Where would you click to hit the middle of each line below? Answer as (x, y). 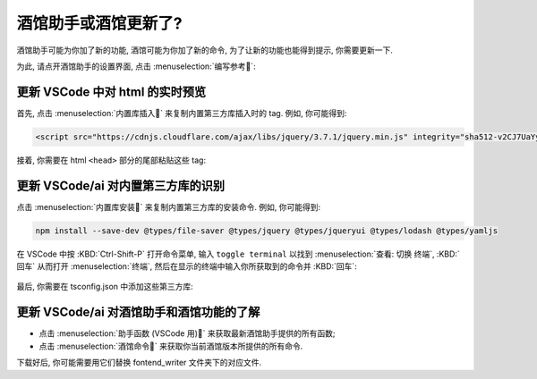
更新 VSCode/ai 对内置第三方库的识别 (121, 185)
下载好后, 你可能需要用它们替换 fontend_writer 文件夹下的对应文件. (139, 363)
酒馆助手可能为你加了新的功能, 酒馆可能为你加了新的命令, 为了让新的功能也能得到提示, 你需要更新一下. (205, 50)
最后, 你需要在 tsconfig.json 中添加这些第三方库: (105, 287)
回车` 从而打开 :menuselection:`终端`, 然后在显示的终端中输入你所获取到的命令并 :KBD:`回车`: (187, 266)
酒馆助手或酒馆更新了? (99, 23)
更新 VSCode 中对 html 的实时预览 (111, 92)
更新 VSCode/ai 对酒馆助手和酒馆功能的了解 (138, 312)
